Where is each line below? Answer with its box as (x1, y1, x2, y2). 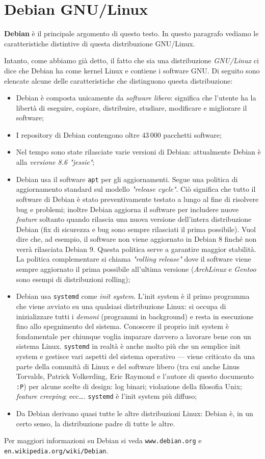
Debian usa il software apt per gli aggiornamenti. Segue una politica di (16, 173, 238, 184)
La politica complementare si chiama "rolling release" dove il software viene (16, 253, 251, 264)
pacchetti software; (163, 129, 222, 140)
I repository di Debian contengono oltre (16, 129, 140, 140)
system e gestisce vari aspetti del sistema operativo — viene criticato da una (16, 350, 255, 361)
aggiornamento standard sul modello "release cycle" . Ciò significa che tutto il (16, 184, 256, 194)
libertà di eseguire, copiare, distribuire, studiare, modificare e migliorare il (16, 102, 247, 113)
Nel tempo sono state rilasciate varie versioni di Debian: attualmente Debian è (16, 146, 261, 157)
